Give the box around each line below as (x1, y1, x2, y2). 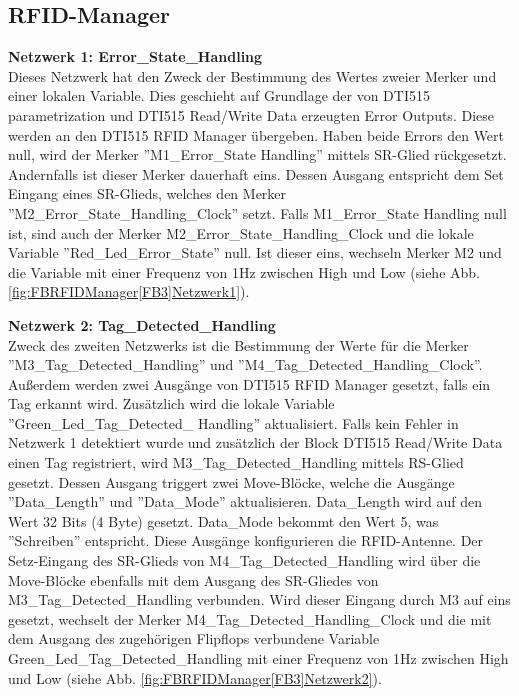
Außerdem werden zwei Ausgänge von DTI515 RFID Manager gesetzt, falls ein (8, 373, 491, 394)
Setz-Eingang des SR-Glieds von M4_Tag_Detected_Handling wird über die (8, 550, 481, 571)
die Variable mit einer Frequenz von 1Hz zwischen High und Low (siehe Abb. (8, 261, 480, 282)
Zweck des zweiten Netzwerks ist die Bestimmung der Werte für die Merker (8, 334, 469, 355)
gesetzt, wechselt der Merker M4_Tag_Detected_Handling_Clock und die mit (8, 608, 492, 629)
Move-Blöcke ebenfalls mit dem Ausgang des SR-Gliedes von (8, 569, 379, 590)
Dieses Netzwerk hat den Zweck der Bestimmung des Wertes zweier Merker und (8, 65, 497, 86)
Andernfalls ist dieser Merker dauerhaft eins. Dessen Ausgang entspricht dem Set (8, 163, 504, 184)
